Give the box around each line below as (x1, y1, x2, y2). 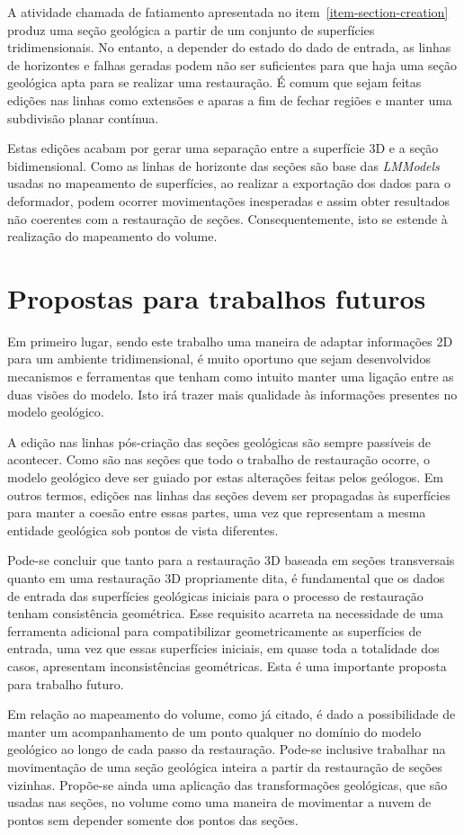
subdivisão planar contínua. (7, 108, 159, 127)
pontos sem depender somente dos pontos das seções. (7, 810, 299, 829)
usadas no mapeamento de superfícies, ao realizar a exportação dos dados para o (7, 174, 451, 193)
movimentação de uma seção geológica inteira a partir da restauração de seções (7, 757, 442, 776)
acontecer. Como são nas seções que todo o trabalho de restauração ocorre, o (7, 450, 430, 469)
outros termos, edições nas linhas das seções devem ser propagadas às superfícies (7, 485, 451, 504)
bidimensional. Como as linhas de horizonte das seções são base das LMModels (7, 156, 440, 175)
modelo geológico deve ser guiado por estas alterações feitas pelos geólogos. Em (7, 468, 443, 486)
